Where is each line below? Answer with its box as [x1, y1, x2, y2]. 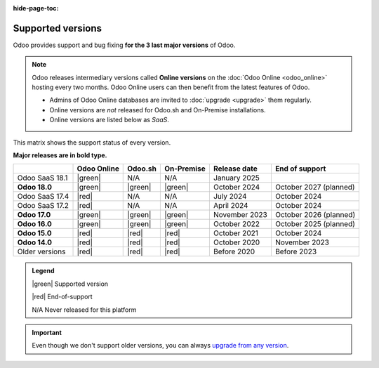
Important [32, 328, 62, 336]
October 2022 [213, 219, 260, 229]
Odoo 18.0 [17, 183, 53, 192]
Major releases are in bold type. [13, 151, 108, 159]
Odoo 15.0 [17, 228, 52, 238]
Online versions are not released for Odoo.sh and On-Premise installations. [49, 105, 266, 114]
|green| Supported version [32, 280, 109, 288]
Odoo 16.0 [17, 219, 53, 229]
